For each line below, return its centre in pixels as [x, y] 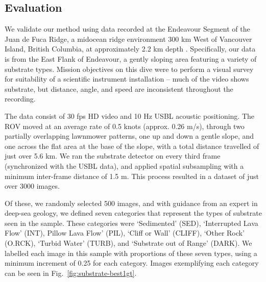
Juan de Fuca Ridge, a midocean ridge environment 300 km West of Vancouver [128, 39]
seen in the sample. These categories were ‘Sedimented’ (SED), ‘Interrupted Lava [131, 223]
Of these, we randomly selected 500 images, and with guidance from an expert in [131, 203]
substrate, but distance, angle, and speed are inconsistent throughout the [119, 88]
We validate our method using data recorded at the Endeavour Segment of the [127, 29]
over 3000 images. [32, 186]
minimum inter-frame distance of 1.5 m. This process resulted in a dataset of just [132, 176]
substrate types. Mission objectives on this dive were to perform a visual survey [129, 69]
